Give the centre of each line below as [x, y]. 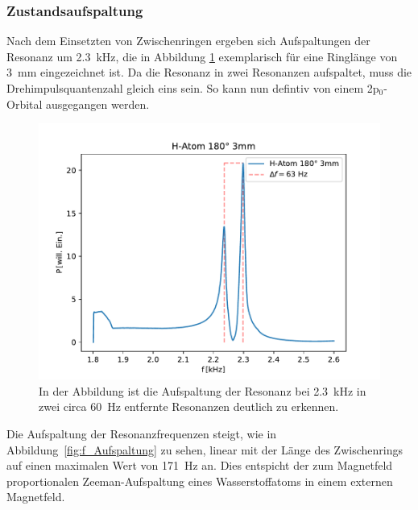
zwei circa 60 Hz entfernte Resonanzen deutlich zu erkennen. [189, 406]
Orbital [25, 104]
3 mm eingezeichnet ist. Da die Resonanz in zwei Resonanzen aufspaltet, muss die [209, 72]
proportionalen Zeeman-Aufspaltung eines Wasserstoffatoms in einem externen [200, 481]
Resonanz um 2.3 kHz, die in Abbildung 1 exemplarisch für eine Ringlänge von [202, 56]
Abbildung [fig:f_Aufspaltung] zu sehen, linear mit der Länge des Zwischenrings [205, 449]
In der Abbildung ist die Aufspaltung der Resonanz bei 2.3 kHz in [203, 390]
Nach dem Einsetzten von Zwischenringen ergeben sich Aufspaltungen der [188, 41]
